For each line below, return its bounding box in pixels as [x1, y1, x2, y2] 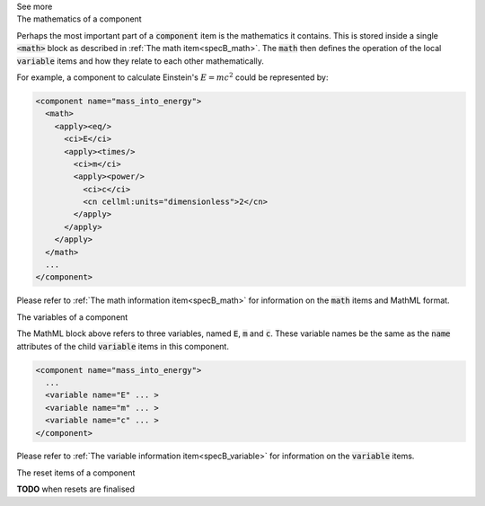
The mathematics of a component [16, 13, 143, 24]
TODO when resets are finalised [16, 484, 135, 494]
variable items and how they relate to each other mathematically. [16, 55, 265, 67]
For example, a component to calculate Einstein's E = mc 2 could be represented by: [16, 71, 329, 83]
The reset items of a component [16, 467, 136, 478]
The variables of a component [16, 311, 128, 323]
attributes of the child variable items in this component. [16, 341, 229, 351]
